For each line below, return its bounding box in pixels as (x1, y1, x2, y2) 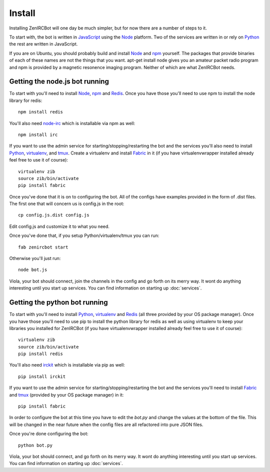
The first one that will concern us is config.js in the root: (9, 200, 124, 207)
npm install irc (18, 131, 58, 137)
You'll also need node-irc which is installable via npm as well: (9, 120, 135, 126)
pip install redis (18, 351, 63, 357)
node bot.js (18, 267, 47, 272)
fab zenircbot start (18, 244, 68, 250)
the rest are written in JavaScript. (9, 41, 78, 47)
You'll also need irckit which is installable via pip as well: (9, 362, 125, 368)
